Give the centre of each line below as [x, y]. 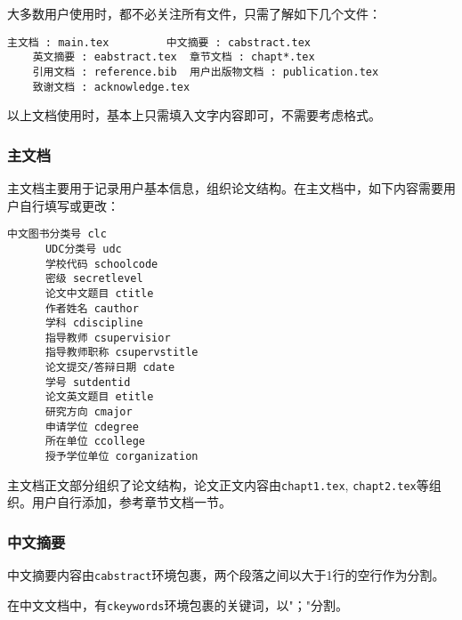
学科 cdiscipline [94, 323]
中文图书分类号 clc [57, 234]
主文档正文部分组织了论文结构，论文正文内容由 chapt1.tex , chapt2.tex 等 [218, 484]
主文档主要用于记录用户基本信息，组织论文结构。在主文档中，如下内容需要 [225, 188]
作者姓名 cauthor [92, 308]
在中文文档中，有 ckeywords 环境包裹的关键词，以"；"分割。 [178, 604]
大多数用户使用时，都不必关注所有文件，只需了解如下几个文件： [194, 13]
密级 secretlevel [94, 279]
